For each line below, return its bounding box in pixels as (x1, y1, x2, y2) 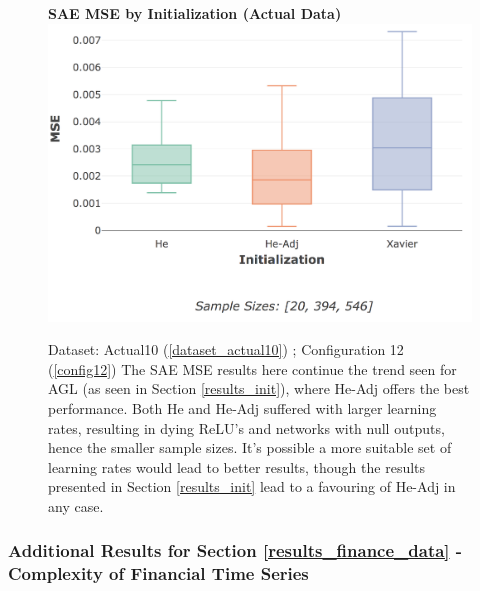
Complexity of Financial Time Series (8, 561, 309, 586)
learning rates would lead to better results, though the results (48, 456, 426, 477)
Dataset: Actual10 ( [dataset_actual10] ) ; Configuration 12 (48, 339, 404, 360)
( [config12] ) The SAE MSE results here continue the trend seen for (48, 358, 457, 379)
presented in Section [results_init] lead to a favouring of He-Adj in (48, 476, 456, 497)
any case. (48, 495, 104, 516)
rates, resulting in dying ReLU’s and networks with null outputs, (48, 417, 445, 438)
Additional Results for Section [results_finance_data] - (8, 538, 463, 563)
